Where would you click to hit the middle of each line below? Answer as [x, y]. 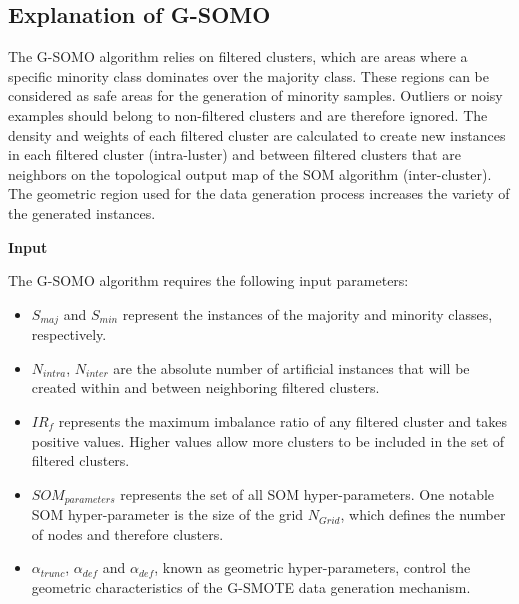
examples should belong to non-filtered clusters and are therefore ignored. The [248, 114]
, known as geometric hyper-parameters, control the [312, 567]
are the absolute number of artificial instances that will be [291, 367]
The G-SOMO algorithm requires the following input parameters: [208, 280]
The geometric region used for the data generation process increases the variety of [259, 193]
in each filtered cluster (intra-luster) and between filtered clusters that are [234, 154]
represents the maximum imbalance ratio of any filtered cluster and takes [282, 420]
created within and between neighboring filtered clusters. [205, 387]
